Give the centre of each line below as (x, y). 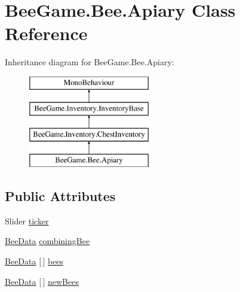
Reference (46, 33)
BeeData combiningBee (47, 241)
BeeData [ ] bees (34, 261)
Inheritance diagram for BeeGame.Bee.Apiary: (90, 62)
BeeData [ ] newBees (42, 281)
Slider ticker (27, 220)
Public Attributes (60, 196)
